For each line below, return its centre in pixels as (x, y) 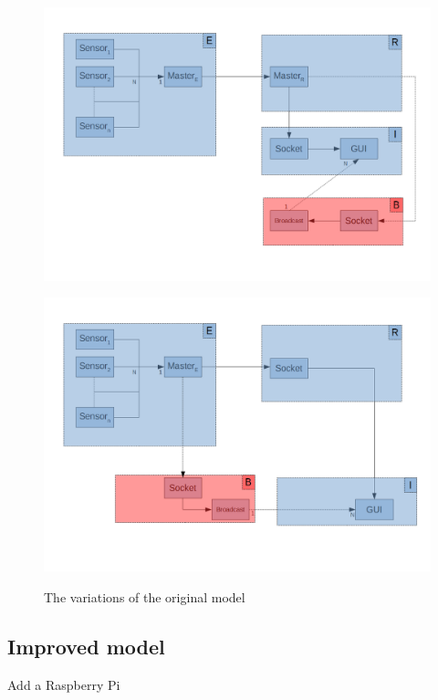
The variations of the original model (145, 596)
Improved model (86, 646)
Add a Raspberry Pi (64, 684)
